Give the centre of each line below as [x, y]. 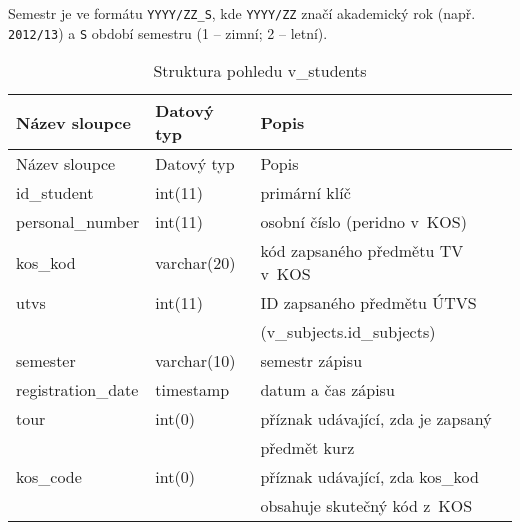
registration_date [77, 390]
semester [46, 361]
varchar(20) [195, 262]
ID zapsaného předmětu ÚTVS [368, 303]
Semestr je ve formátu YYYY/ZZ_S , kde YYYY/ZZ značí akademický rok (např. [242, 13]
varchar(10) [195, 361]
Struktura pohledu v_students [260, 71]
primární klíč [305, 193]
